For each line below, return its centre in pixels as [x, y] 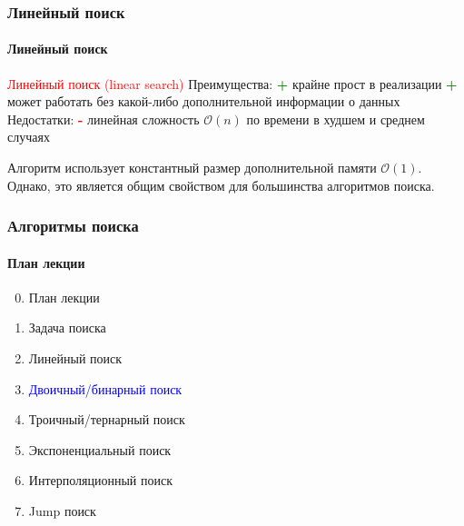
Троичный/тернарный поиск [107, 419]
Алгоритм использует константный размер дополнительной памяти [192, 168]
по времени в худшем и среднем [336, 119]
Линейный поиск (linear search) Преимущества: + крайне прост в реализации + [232, 83]
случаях [29, 137]
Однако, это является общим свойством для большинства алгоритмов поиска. [221, 185]
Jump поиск [62, 511]
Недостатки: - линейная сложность [104, 119]
